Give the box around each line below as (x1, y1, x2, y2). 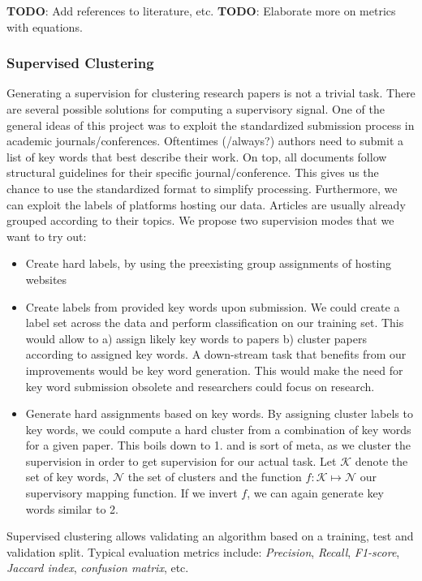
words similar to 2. (25, 500, 118, 517)
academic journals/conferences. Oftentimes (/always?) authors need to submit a (6, 132, 403, 149)
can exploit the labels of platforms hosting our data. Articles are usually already (6, 196, 406, 213)
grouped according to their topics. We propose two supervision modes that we (6, 212, 394, 229)
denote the (355, 452, 408, 469)
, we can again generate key (247, 484, 384, 501)
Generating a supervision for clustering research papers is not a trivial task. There (6, 84, 416, 101)
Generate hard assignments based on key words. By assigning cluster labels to (25, 405, 413, 422)
